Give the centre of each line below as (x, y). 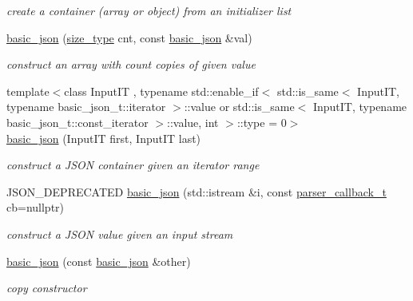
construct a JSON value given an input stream (120, 234)
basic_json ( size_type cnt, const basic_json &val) (129, 37)
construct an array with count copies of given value (131, 64)
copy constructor (47, 288)
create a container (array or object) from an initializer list (149, 10)
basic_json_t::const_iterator (77, 122)
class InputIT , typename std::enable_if (161, 91)
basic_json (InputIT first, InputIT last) (104, 138)
